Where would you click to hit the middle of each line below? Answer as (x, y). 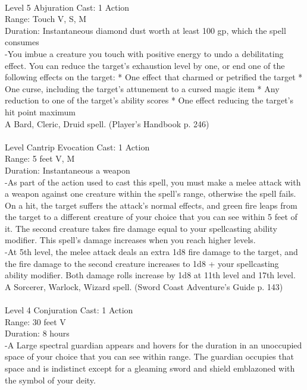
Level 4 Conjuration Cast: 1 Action (69, 310)
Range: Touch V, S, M (46, 19)
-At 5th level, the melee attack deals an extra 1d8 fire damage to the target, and (151, 252)
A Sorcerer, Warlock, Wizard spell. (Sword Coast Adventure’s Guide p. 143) (144, 286)
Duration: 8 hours (37, 333)
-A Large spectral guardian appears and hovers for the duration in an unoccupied (153, 345)
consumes (22, 42)
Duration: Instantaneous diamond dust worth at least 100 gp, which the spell (145, 30)
